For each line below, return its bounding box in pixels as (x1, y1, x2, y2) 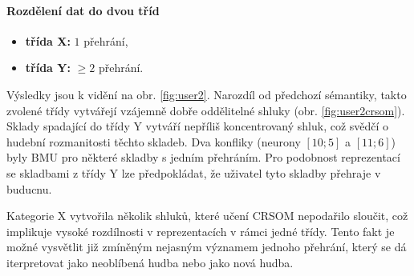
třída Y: (25, 59, 71, 76)
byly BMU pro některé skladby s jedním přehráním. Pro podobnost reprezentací (6, 149, 400, 166)
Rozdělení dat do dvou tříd (6, 2, 160, 18)
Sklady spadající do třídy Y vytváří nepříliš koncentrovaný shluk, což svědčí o (6, 118, 389, 134)
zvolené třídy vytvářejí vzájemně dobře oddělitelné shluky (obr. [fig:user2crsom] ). (6, 102, 405, 118)
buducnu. (6, 180, 52, 197)
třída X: (25, 32, 71, 49)
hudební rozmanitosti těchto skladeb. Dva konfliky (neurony (6, 133, 301, 150)
